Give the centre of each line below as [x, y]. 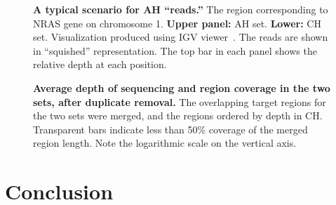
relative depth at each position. [100, 64]
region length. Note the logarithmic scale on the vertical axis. [165, 143]
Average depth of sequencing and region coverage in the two [182, 87]
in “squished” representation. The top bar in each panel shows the [175, 50]
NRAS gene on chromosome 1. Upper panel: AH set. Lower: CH [177, 23]
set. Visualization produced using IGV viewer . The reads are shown [181, 37]
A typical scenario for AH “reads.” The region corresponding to [181, 9]
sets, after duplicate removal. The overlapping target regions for [180, 101]
